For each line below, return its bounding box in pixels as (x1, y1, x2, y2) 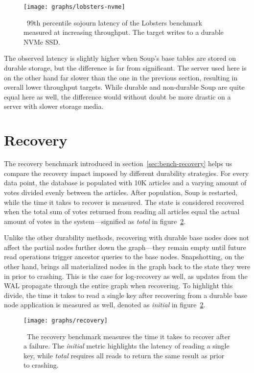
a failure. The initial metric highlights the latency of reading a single (23, 341, 230, 351)
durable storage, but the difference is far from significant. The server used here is (4, 63, 247, 73)
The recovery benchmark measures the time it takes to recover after (26, 331, 231, 341)
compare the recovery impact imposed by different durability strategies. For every (4, 168, 249, 178)
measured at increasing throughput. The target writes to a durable (23, 27, 224, 37)
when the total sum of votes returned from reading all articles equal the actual (4, 206, 240, 217)
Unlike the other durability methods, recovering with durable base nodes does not (4, 232, 250, 243)
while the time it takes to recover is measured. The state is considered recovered (4, 197, 244, 207)
